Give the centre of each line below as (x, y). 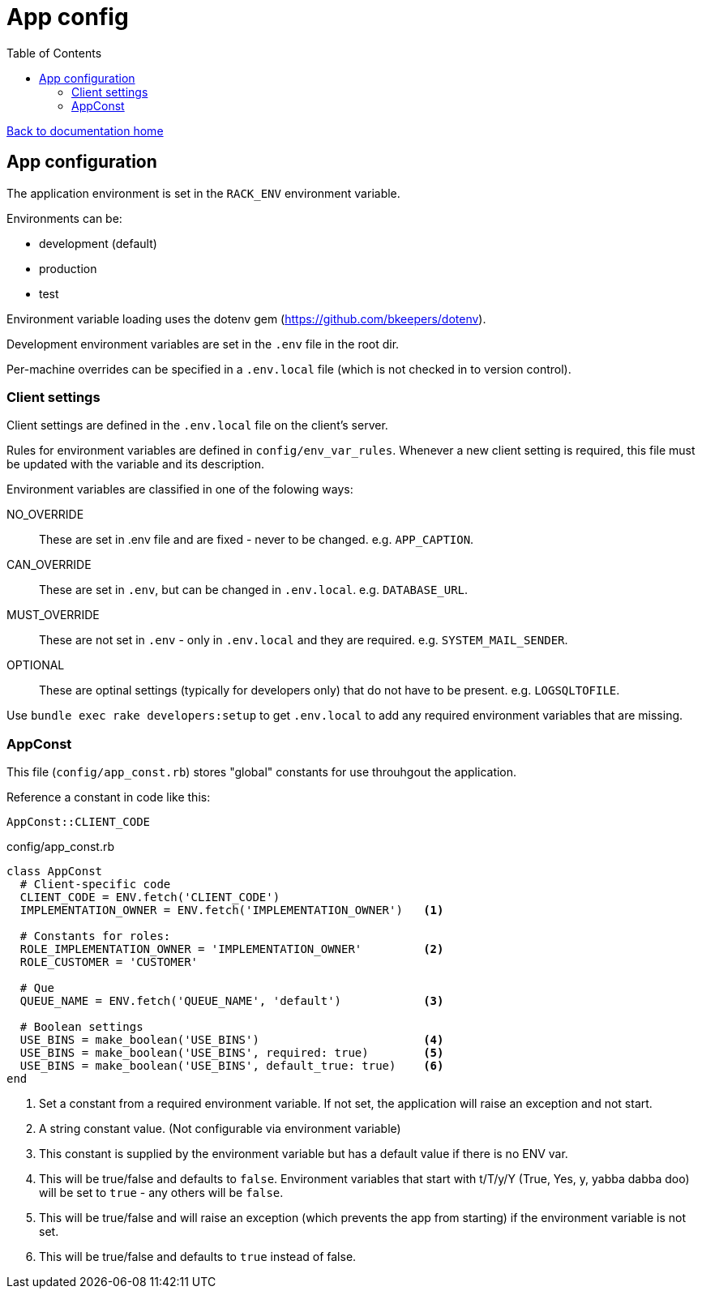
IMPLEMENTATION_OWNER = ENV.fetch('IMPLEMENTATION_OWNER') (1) (232, 910)
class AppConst (55, 872)
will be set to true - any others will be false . (161, 1193)
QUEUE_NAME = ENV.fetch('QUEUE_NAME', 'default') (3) (232, 1001)
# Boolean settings (81, 1027)
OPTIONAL (36, 665)
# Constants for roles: (95, 936)
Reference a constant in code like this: (109, 797)
